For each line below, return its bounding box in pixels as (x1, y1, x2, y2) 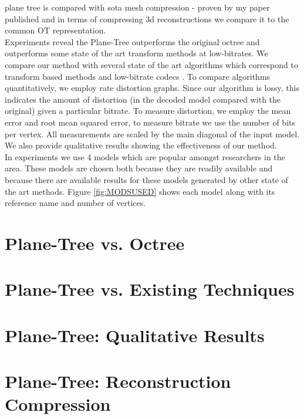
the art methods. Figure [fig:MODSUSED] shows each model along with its (5, 185, 275, 197)
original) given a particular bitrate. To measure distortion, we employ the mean (5, 104, 291, 117)
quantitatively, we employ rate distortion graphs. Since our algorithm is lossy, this (5, 82, 299, 94)
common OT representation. (5, 24, 106, 36)
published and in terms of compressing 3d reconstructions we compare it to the (5, 12, 289, 25)
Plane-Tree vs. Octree (5, 231, 185, 255)
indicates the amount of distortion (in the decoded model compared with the (5, 93, 281, 105)
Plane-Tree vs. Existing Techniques (5, 277, 295, 301)
